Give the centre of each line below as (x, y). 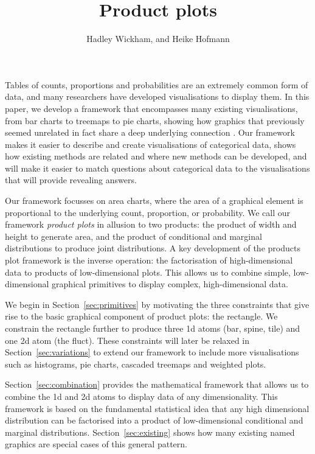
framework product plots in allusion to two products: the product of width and (151, 224)
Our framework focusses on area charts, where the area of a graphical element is (154, 201)
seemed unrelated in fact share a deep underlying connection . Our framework (150, 132)
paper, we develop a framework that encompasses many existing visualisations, (151, 108)
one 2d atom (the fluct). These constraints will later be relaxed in (127, 340)
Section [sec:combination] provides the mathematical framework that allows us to (157, 384)
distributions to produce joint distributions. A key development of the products (153, 248)
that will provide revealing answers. (71, 180)
